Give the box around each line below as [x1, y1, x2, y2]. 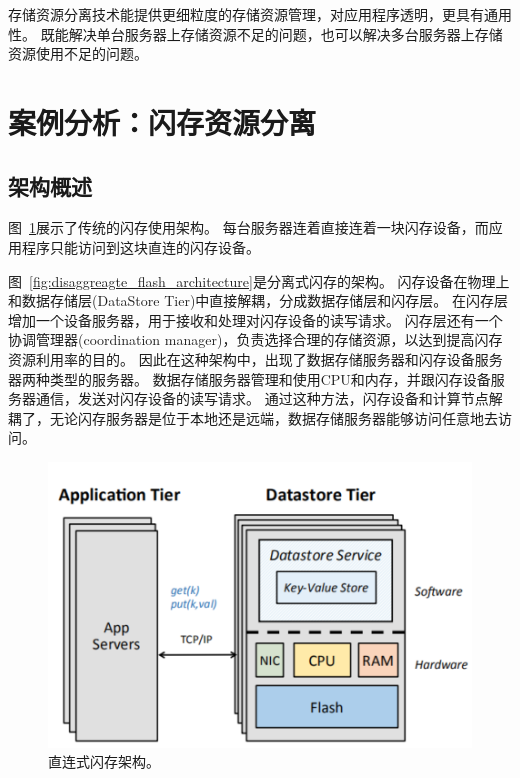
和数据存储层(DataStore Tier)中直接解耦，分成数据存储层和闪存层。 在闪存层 [8, 290, 508, 311]
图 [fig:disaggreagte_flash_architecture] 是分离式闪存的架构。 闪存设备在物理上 [8, 270, 510, 291]
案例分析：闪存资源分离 [8, 101, 317, 142]
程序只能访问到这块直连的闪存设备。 [21, 236, 260, 257]
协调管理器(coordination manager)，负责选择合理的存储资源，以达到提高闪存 [8, 329, 503, 350]
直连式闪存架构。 [48, 751, 160, 772]
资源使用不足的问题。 [8, 43, 148, 64]
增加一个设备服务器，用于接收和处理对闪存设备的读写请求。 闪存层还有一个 [8, 309, 503, 330]
